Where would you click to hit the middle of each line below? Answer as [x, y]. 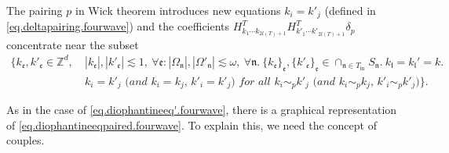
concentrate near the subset [73, 44]
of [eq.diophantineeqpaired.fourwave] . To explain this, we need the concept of [192, 125]
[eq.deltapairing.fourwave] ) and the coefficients [118, 26]
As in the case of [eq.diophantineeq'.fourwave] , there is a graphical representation [202, 110]
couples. [26, 140]
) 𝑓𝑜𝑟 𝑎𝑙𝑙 [251, 82]
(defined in [350, 10]
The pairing [35, 10]
